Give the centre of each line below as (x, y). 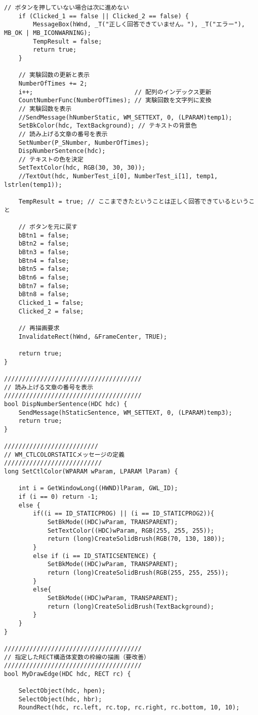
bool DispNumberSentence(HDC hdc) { (66, 404)
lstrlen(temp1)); (33, 185)
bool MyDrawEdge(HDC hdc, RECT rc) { (68, 674)
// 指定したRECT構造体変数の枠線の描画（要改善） (77, 657)
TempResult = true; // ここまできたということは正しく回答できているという (134, 202)
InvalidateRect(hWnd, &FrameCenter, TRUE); (93, 336)
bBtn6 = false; (44, 277)
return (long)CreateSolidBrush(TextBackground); (131, 606)
